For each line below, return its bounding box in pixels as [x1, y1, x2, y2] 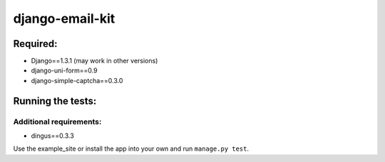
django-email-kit [13, 11, 115, 26]
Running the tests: [13, 94, 97, 107]
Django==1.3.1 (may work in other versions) [31, 57, 158, 65]
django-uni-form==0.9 [31, 66, 98, 75]
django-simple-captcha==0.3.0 [31, 76, 123, 85]
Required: [13, 38, 58, 50]
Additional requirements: [13, 117, 102, 126]
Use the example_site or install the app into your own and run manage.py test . [13, 144, 250, 153]
